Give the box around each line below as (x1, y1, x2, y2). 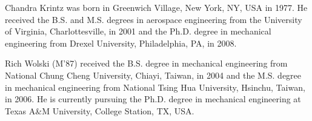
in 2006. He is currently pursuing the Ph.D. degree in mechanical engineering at (5, 93, 301, 105)
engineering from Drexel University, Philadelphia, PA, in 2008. (5, 36, 237, 49)
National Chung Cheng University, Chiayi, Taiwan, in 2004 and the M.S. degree (5, 68, 302, 81)
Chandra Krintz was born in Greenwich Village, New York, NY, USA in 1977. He (5, 1, 308, 13)
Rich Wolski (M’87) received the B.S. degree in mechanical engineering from (5, 57, 288, 70)
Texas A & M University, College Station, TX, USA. (5, 104, 194, 117)
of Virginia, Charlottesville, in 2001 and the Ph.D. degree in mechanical (5, 25, 271, 38)
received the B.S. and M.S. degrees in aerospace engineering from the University (5, 13, 302, 25)
